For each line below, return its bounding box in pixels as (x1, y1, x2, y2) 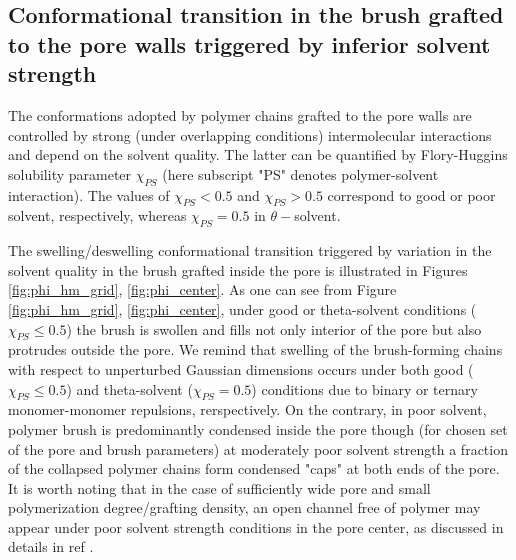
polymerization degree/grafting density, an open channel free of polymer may (8, 497, 481, 518)
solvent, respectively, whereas (8, 205, 187, 226)
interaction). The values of (8, 184, 170, 205)
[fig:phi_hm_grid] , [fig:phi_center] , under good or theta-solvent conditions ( (8, 298, 477, 319)
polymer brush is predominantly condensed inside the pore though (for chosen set (8, 418, 508, 439)
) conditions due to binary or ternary (251, 378, 478, 399)
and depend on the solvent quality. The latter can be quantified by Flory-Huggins (8, 144, 508, 165)
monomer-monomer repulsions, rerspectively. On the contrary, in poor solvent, (8, 399, 487, 420)
